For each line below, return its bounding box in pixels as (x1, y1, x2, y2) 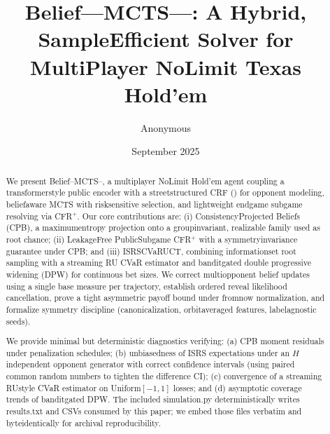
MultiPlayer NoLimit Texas (30, 52, 301, 81)
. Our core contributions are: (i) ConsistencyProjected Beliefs (77, 210, 301, 222)
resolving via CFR (6, 210, 73, 222)
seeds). (6, 315, 31, 327)
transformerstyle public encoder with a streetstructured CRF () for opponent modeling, (6, 187, 324, 198)
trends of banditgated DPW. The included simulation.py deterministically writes (6, 393, 300, 405)
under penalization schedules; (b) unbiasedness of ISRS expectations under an (6, 346, 290, 358)
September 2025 (131, 144, 200, 158)
